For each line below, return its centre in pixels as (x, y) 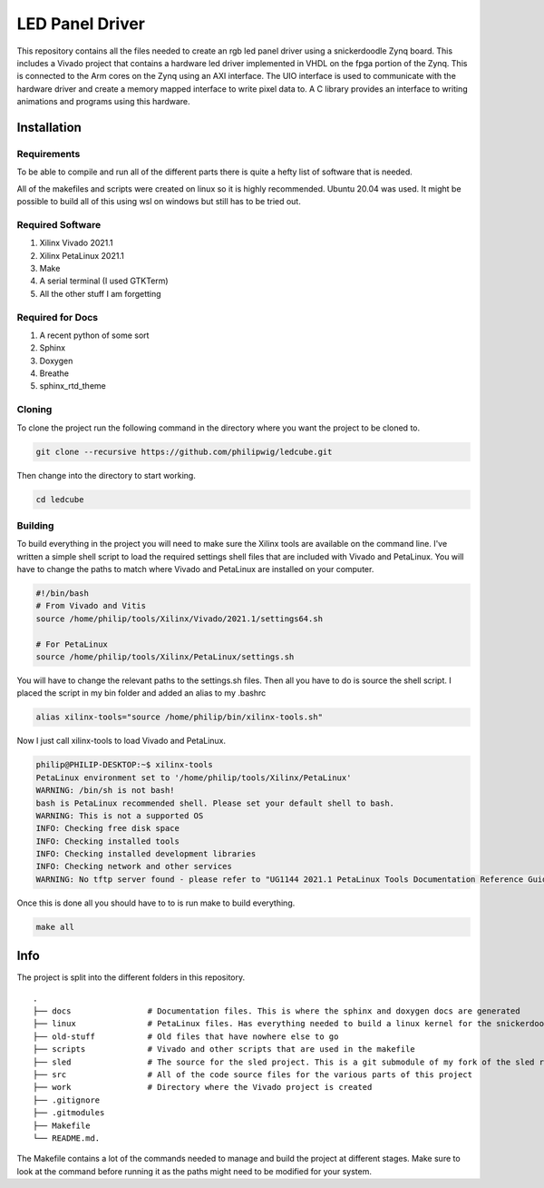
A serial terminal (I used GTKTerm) (104, 281)
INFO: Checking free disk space (108, 828)
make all (55, 927)
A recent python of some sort (94, 335)
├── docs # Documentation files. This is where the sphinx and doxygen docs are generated (277, 1011)
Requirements (49, 153)
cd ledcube (60, 499)
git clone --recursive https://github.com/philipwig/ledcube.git (184, 451)
